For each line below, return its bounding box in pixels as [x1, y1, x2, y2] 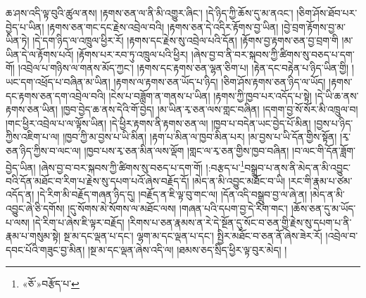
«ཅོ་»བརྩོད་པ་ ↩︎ [22, 276, 80, 291]
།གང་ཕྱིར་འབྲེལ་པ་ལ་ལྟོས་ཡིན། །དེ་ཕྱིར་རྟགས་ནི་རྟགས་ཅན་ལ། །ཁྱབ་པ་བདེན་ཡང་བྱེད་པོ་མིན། [6, 115, 311, 130]
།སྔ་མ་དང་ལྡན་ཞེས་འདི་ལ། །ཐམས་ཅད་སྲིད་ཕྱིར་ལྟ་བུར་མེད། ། [87, 242, 287, 257]
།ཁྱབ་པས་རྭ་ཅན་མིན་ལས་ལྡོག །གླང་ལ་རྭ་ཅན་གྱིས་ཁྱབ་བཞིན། [84, 143, 289, 157]
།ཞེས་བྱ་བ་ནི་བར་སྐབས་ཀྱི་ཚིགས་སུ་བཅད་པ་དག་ [191, 46, 355, 61]
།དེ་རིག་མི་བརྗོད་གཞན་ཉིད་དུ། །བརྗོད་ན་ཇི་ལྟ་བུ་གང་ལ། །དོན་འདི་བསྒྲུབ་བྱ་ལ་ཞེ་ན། [37, 187, 308, 202]
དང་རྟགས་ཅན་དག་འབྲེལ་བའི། [6, 88, 106, 103]
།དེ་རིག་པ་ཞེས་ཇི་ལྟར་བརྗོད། [32, 214, 125, 229]
